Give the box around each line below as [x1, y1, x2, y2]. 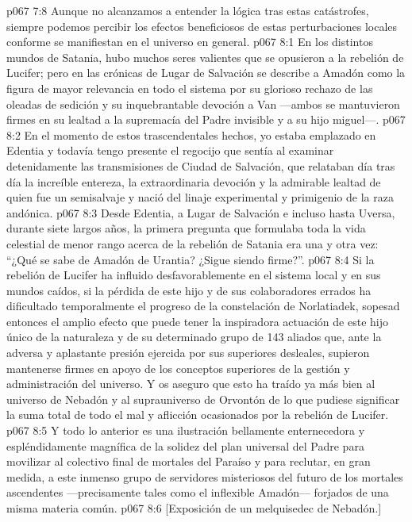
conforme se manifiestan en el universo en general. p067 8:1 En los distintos [6, 33, 373, 50]
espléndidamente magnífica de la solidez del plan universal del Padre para [6, 437, 364, 454]
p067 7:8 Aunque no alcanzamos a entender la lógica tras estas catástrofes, [6, 2, 369, 18]
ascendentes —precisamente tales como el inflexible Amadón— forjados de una [6, 484, 389, 501]
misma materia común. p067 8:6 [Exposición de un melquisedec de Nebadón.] [6, 500, 382, 516]
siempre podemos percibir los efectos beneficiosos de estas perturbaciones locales [6, 17, 398, 34]
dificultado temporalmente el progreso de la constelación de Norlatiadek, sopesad [6, 297, 400, 314]
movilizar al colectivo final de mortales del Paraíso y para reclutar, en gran [6, 453, 371, 470]
